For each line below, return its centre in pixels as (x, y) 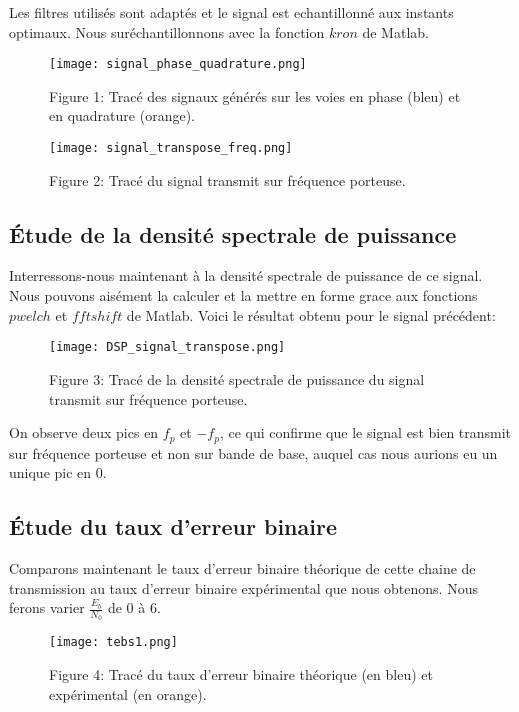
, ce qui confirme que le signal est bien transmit (365, 432)
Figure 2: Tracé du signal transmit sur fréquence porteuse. (227, 179)
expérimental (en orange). (128, 693)
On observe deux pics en (84, 432)
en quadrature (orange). (122, 115)
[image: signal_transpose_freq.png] (171, 148)
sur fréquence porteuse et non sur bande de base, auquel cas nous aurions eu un (253, 452)
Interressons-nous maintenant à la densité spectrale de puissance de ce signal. (246, 275)
